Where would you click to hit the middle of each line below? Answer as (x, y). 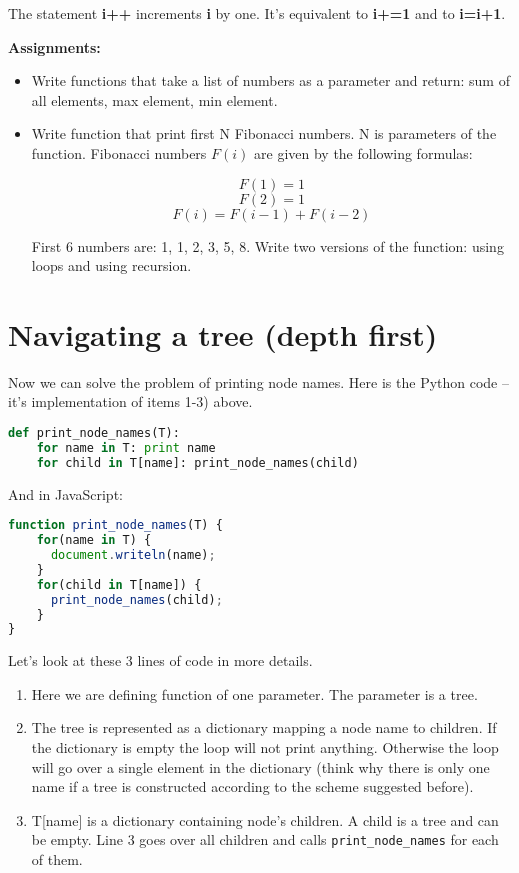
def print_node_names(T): (94, 433)
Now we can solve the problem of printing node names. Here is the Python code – (259, 381)
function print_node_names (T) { (115, 525)
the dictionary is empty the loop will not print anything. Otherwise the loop (265, 747)
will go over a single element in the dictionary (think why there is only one (260, 766)
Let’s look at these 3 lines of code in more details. (160, 660)
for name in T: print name (126, 447)
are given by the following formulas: (363, 152)
